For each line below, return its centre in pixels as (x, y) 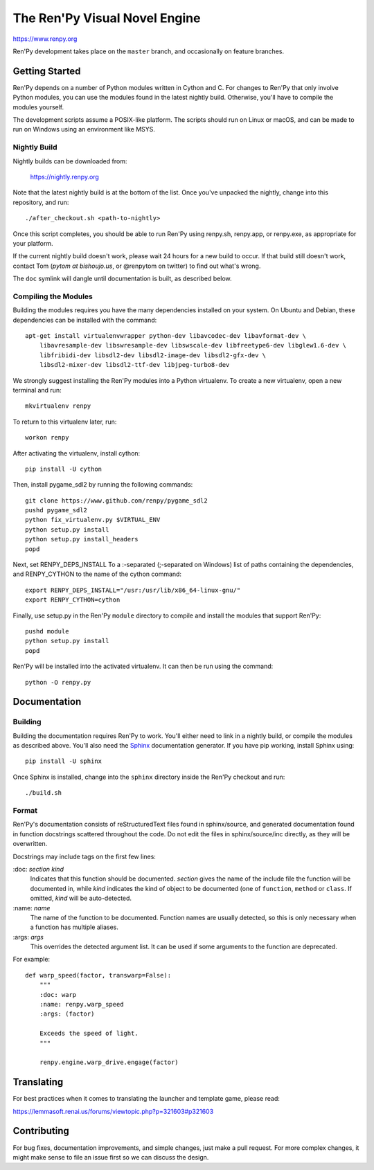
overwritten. (30, 844)
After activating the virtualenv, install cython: (77, 453)
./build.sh (44, 793)
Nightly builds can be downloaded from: (70, 161)
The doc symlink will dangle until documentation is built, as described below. (122, 279)
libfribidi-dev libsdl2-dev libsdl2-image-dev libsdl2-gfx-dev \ (153, 355)
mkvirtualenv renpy (58, 406)
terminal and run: (37, 390)
